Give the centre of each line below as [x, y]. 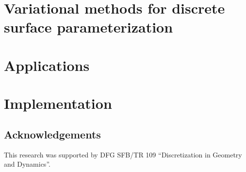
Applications [47, 65]
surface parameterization [89, 27]
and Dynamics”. [27, 164]
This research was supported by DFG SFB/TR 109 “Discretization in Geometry [123, 154]
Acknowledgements [52, 134]
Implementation [58, 103]
